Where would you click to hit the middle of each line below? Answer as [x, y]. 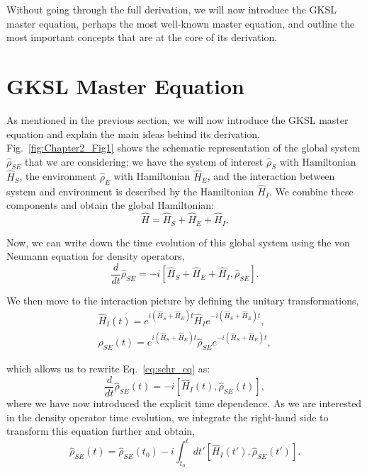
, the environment [58, 176]
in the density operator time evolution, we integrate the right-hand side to [168, 417]
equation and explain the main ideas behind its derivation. [134, 133]
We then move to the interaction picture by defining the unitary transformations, [183, 300]
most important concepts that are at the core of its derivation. [142, 37]
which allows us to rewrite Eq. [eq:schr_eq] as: [108, 369]
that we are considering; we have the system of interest [144, 161]
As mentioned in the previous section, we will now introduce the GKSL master [177, 119]
